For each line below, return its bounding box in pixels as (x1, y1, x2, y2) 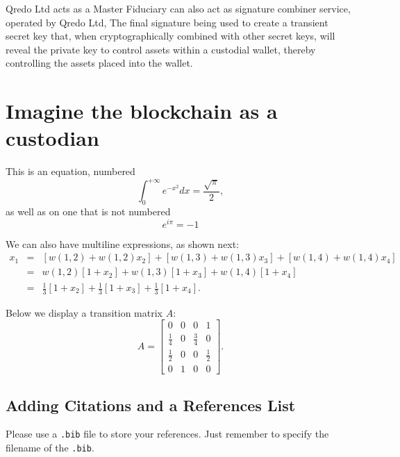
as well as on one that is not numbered (6, 204, 171, 219)
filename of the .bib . (6, 440, 94, 455)
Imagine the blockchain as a (6, 97, 278, 125)
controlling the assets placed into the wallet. (6, 56, 193, 70)
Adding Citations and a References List (6, 394, 296, 415)
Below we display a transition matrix (6, 305, 162, 319)
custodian (6, 124, 99, 152)
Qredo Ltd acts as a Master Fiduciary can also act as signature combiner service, (6, 1, 351, 15)
